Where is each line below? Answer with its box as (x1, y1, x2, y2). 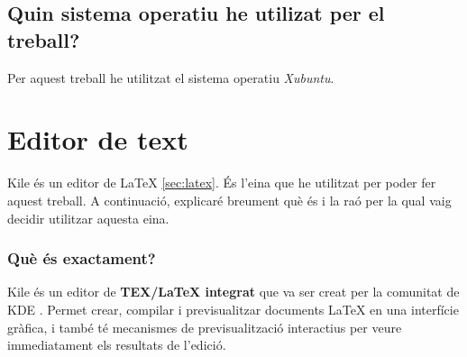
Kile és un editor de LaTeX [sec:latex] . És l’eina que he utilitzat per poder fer (7, 173, 436, 192)
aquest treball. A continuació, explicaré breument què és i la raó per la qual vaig (7, 190, 452, 209)
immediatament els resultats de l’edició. (7, 335, 226, 354)
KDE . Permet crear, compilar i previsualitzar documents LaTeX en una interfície (7, 299, 459, 318)
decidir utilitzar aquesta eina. (7, 208, 169, 227)
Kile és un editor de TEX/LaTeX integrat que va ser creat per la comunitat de (7, 282, 460, 301)
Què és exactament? (7, 247, 156, 270)
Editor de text (7, 121, 188, 158)
